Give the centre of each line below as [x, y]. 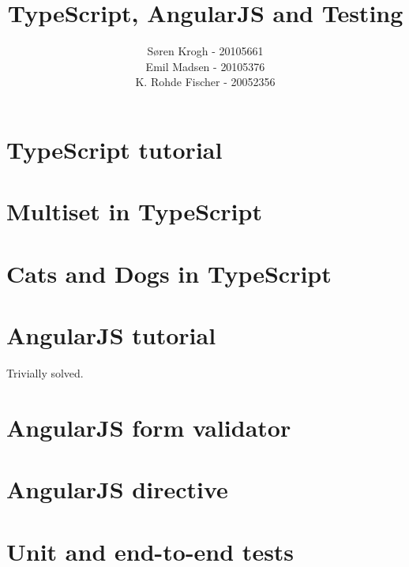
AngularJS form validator [149, 427]
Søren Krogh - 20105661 [205, 51]
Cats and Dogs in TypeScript [169, 273]
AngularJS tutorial [111, 335]
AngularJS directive [117, 489]
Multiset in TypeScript [134, 211]
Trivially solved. [45, 372]
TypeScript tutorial [114, 149]
